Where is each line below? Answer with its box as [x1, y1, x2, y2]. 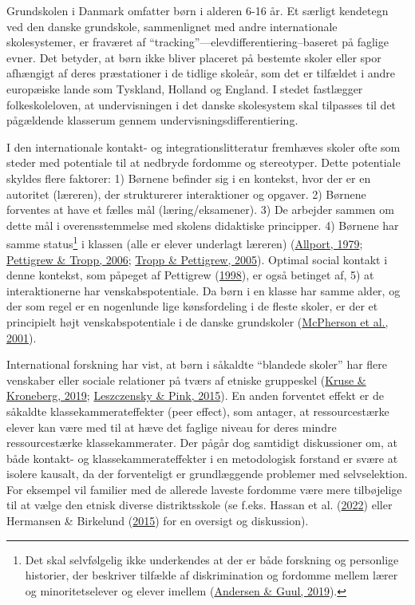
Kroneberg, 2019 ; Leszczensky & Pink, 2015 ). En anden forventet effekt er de [6, 387, 385, 404]
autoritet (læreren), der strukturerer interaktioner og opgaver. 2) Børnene [6, 185, 366, 202]
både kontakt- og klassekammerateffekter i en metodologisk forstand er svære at [6, 449, 398, 466]
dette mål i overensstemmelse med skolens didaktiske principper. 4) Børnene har [6, 216, 399, 233]
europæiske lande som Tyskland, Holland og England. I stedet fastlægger [6, 80, 363, 97]
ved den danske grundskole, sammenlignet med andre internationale [6, 18, 338, 34]
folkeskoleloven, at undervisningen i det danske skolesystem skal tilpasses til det [6, 96, 397, 113]
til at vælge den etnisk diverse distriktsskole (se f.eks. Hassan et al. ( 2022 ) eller [6, 496, 393, 513]
